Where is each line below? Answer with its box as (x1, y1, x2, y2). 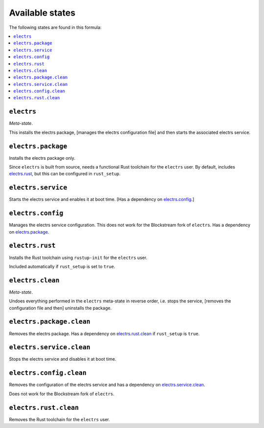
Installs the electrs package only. (9, 155, 76, 161)
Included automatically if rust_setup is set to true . (9, 263, 115, 269)
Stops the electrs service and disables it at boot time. (9, 356, 116, 362)
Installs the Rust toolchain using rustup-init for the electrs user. (9, 255, 148, 260)
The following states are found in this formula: (9, 24, 102, 30)
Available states (9, 7, 76, 18)
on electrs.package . (9, 229, 49, 235)
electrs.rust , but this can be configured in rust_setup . (9, 171, 121, 177)
